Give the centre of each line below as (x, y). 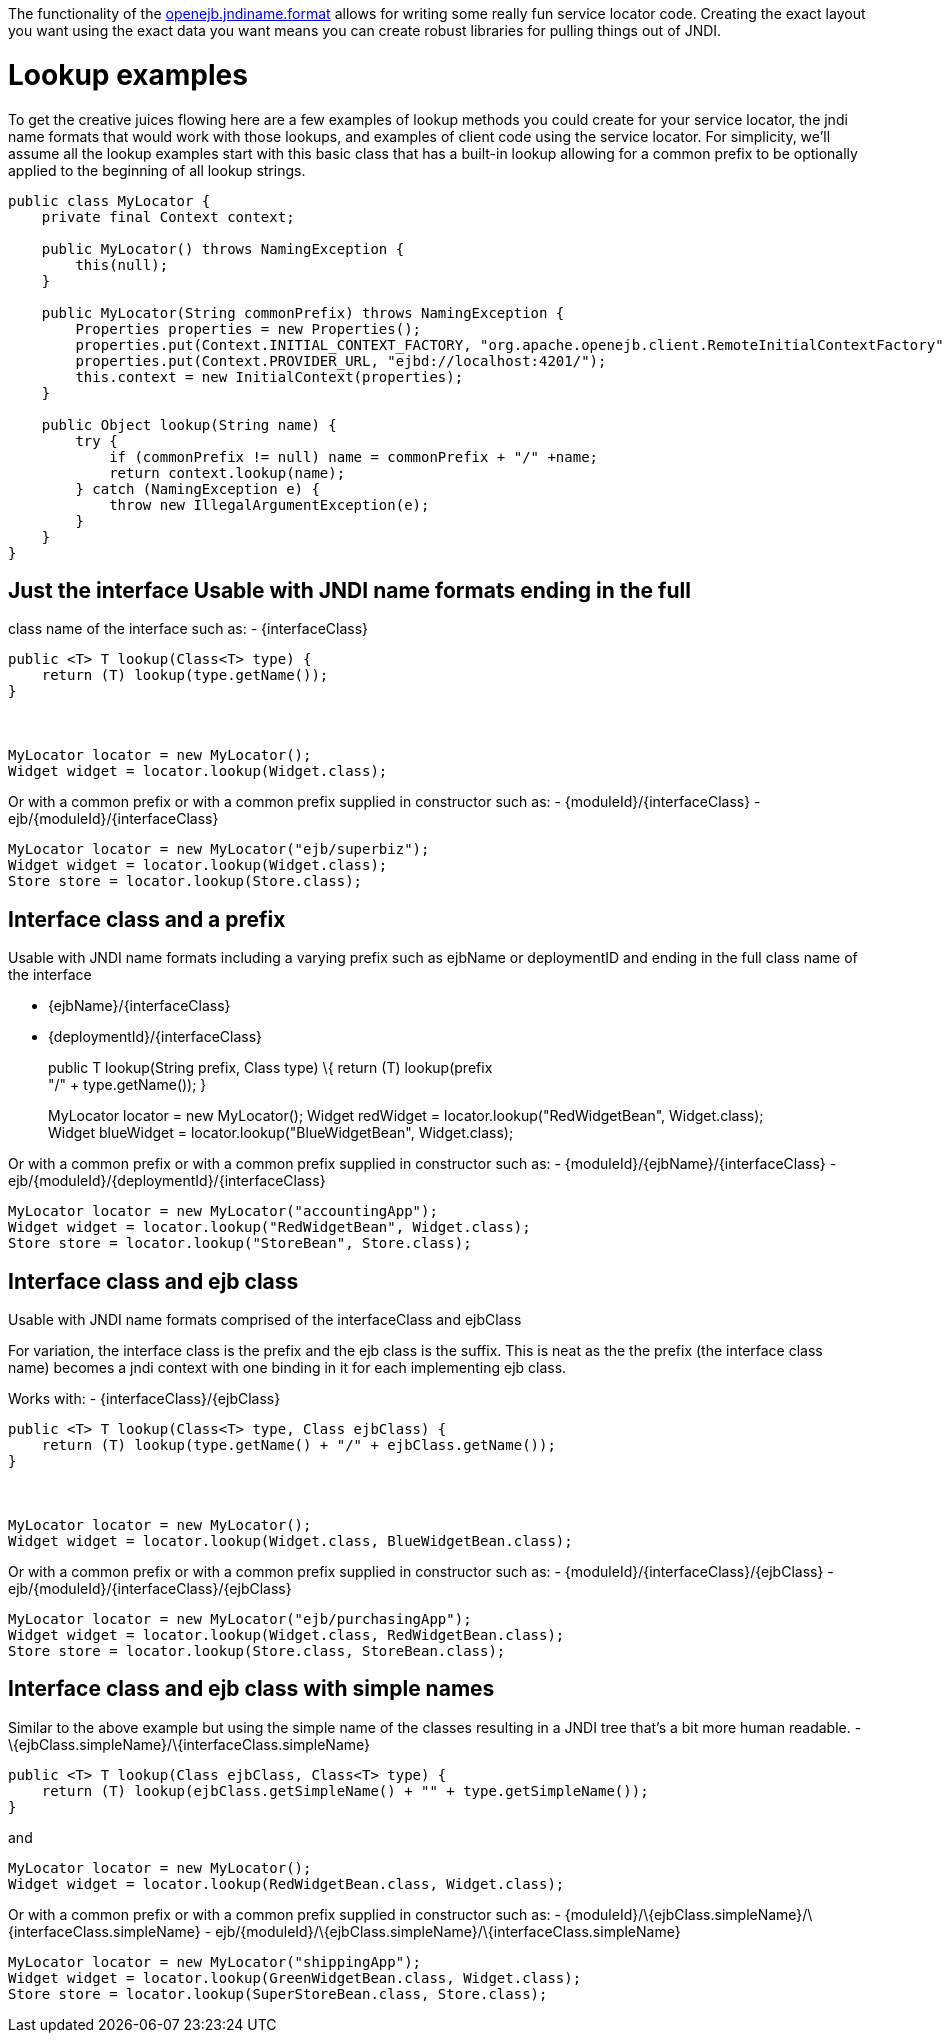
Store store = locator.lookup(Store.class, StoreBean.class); (257, 1651)
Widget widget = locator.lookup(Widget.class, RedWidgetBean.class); (286, 1635)
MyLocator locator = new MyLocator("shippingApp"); (215, 1961)
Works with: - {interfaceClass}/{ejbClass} (144, 1399)
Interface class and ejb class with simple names (251, 1689)
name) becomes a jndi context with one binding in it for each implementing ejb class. (287, 1368)
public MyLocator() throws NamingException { (223, 248)
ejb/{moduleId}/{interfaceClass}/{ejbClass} (150, 1589)
